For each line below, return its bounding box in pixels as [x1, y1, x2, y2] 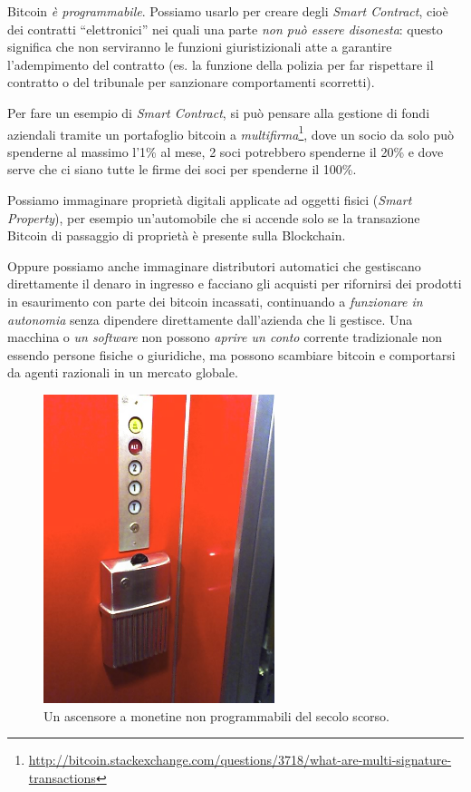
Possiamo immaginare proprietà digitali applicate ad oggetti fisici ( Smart [7, 191, 412, 209]
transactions [28, 768, 96, 787]
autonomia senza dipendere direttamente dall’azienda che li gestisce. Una [7, 309, 413, 328]
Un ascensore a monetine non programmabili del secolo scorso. [43, 706, 390, 725]
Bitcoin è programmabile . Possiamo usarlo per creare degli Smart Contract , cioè [7, 2, 448, 20]
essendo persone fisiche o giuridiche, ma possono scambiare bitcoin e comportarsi [7, 345, 456, 364]
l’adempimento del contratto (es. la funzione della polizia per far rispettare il [7, 54, 434, 73]
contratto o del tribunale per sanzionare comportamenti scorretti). [7, 73, 375, 92]
